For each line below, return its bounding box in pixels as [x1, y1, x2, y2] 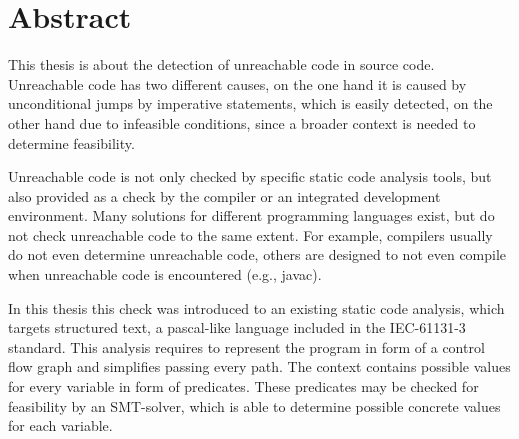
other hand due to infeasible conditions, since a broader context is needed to [8, 112, 476, 133]
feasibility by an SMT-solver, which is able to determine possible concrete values [8, 395, 501, 416]
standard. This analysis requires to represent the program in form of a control [8, 336, 485, 357]
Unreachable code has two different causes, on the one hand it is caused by [8, 73, 467, 94]
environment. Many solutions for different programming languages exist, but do [8, 205, 495, 226]
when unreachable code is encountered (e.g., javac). [8, 264, 322, 285]
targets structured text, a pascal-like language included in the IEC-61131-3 [8, 317, 466, 338]
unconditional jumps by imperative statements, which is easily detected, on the [8, 93, 493, 114]
